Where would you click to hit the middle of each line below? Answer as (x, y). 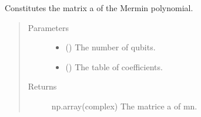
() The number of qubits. (110, 47)
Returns (42, 86)
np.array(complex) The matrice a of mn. (124, 106)
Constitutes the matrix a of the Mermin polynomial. (99, 8)
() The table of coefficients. (114, 66)
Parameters (48, 27)
